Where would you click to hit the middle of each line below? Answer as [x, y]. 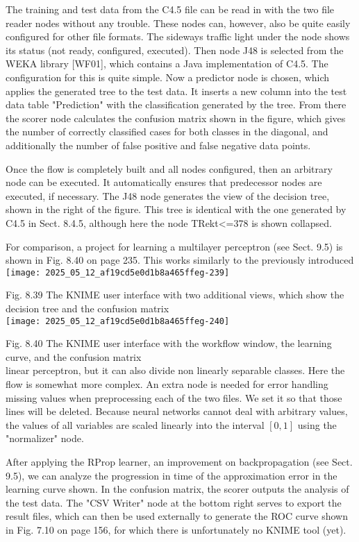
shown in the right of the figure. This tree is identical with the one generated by [176, 209]
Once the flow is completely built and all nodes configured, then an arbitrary [169, 168]
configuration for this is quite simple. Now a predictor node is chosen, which [168, 77]
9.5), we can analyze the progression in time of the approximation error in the [172, 475]
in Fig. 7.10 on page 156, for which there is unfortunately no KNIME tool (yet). [176, 529]
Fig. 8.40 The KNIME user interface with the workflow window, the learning [169, 343]
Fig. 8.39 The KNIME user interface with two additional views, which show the [175, 295]
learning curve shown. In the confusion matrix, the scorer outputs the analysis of [177, 489]
